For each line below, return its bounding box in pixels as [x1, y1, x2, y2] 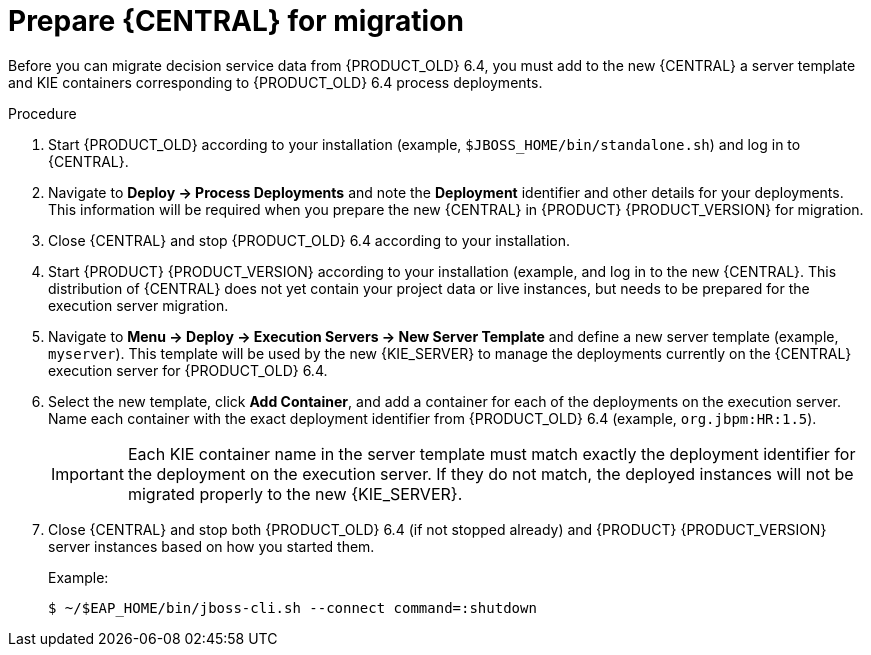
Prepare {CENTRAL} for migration [8, 4, 464, 38]
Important [51, 463, 124, 484]
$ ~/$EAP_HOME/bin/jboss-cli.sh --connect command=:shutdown [48, 599, 537, 616]
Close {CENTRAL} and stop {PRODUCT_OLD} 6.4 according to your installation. [48, 231, 571, 249]
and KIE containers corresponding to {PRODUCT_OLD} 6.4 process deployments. [8, 73, 543, 91]
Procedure [8, 104, 77, 122]
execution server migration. [48, 296, 229, 314]
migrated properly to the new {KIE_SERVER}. [127, 483, 463, 504]
